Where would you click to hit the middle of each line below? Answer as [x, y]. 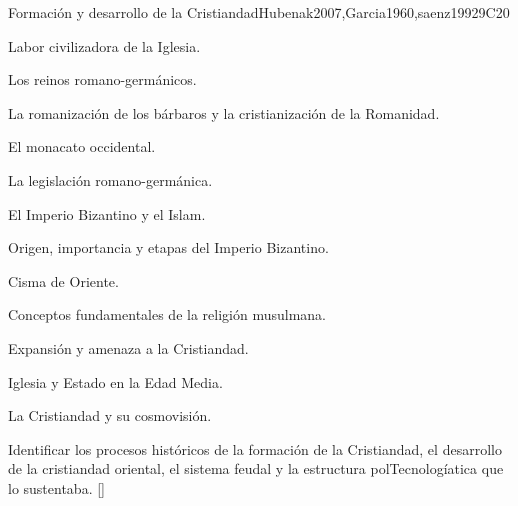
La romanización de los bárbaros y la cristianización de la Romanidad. [224, 112]
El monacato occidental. [82, 146]
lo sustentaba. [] [56, 487]
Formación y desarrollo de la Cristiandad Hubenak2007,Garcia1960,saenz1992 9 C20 [259, 12]
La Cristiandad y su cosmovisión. [110, 415]
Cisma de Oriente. [63, 280]
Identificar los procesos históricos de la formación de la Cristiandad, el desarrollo [255, 448]
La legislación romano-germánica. [110, 179]
